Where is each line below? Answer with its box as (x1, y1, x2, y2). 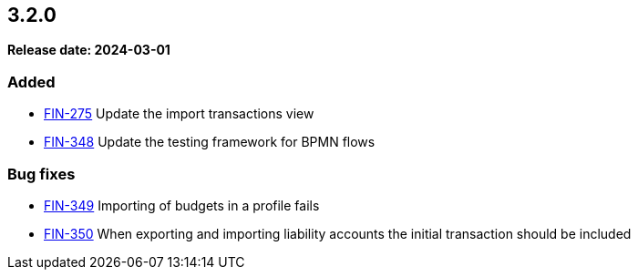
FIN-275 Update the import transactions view (44, 106, 314, 122)
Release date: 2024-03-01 (7, 42, 170, 58)
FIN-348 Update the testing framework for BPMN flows (44, 134, 376, 150)
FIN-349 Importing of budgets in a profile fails (44, 197, 320, 213)
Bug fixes (7, 164, 76, 183)
